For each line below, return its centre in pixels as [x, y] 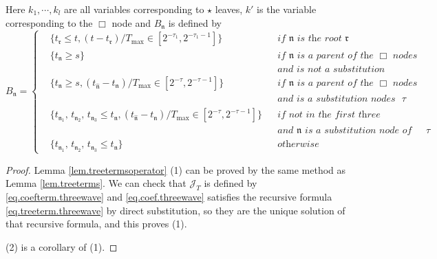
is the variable [287, 9]
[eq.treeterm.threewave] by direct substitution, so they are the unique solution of [175, 210]
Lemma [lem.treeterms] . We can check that [96, 183]
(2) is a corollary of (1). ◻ [62, 246]
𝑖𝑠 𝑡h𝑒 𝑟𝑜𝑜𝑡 [319, 39]
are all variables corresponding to [134, 9]
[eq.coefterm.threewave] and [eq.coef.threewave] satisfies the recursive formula [169, 197]
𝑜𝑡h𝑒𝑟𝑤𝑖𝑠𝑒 [298, 145]
